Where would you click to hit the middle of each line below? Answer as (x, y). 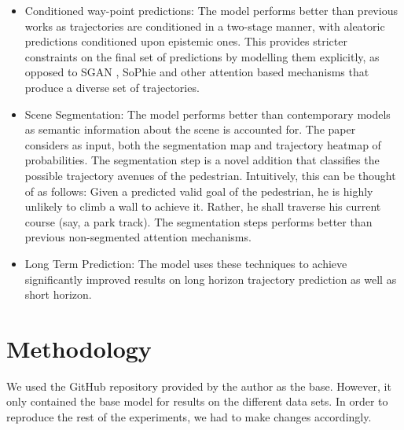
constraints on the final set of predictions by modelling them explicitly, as (202, 56)
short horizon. (58, 294)
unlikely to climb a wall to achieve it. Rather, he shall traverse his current (203, 206)
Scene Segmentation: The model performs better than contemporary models (208, 114)
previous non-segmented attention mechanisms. (138, 237)
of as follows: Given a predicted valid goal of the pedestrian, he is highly (199, 191)
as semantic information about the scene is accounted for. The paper (190, 129)
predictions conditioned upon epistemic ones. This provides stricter (186, 41)
